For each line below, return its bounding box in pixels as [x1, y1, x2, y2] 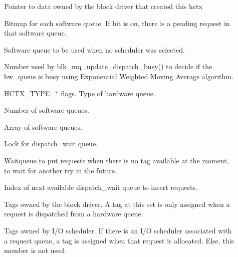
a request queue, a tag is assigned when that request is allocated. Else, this [4, 235, 234, 245]
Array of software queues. [4, 121, 82, 132]
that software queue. [4, 28, 67, 38]
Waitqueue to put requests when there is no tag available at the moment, [4, 155, 229, 165]
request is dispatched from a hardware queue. [4, 208, 143, 219]
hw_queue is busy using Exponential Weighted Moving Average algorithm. [4, 71, 233, 81]
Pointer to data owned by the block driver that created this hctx [4, 1, 202, 11]
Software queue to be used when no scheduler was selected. [4, 44, 185, 55]
